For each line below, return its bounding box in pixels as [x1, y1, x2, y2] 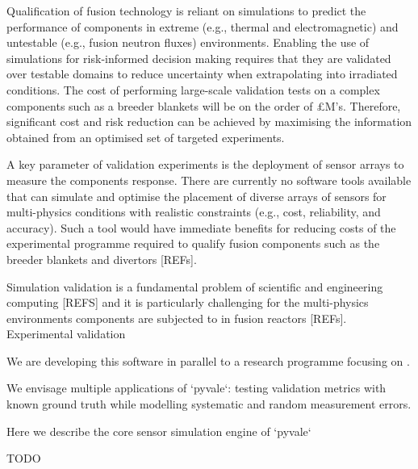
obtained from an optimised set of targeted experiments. [6, 128, 285, 145]
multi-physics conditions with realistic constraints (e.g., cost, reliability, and [6, 203, 381, 220]
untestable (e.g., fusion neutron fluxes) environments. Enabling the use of [6, 34, 370, 51]
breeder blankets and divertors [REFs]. [6, 250, 197, 267]
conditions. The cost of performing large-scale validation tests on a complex [6, 81, 380, 98]
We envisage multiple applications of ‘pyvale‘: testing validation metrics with [6, 379, 387, 396]
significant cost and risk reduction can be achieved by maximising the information [6, 113, 412, 130]
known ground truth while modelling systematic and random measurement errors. [6, 396, 412, 412]
